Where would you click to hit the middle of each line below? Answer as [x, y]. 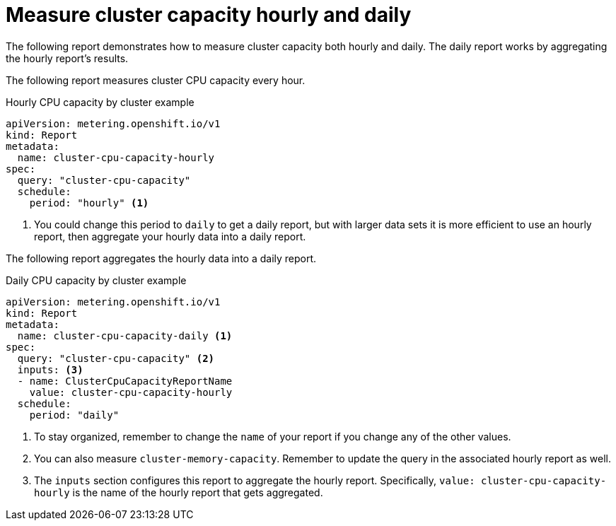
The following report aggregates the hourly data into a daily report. [161, 258]
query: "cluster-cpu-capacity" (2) [116, 358]
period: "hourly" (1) [89, 203]
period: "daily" [74, 415]
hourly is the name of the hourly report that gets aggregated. [179, 492]
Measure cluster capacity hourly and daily [209, 15]
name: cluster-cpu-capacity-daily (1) [125, 335]
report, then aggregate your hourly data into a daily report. [170, 236]
